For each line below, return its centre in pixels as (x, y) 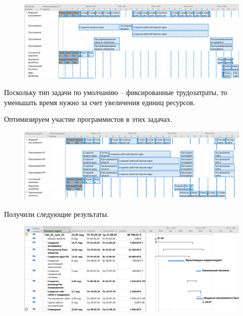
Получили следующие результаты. (56, 214)
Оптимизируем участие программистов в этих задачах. (88, 119)
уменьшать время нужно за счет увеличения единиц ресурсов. (100, 102)
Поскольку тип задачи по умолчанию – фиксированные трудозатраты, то (116, 92)
